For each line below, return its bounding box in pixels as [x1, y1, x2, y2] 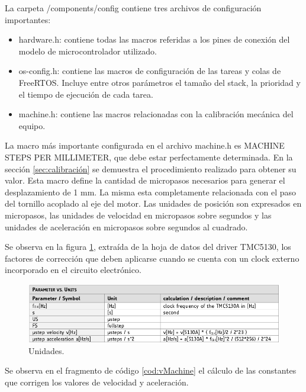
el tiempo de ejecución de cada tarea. [18, 88, 153, 100]
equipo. [18, 119, 46, 131]
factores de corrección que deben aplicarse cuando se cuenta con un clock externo [5, 252, 299, 264]
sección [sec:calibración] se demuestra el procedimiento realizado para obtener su [5, 162, 297, 175]
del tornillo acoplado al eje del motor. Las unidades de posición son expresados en [5, 197, 302, 210]
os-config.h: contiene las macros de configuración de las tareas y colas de [18, 65, 281, 77]
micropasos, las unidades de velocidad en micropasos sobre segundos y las [5, 208, 272, 221]
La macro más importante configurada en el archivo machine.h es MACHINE [5, 139, 285, 152]
